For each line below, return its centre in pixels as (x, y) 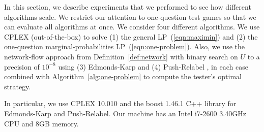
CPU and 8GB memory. (41, 123)
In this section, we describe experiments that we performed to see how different (128, 7)
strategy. (18, 86)
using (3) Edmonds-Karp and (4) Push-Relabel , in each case (153, 66)
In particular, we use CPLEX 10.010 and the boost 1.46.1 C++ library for (120, 103)
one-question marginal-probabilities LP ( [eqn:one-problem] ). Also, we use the (124, 46)
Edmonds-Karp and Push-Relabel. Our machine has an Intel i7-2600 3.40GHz (125, 113)
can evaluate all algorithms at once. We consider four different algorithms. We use (132, 27)
